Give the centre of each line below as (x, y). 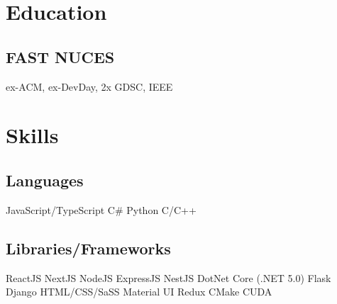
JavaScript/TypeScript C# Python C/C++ (101, 209)
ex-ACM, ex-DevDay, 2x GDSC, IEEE (89, 86)
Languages (45, 180)
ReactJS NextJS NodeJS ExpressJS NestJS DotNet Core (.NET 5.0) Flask (168, 277)
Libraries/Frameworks (88, 248)
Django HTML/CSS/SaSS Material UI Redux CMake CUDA (139, 292)
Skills (32, 135)
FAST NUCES (60, 56)
